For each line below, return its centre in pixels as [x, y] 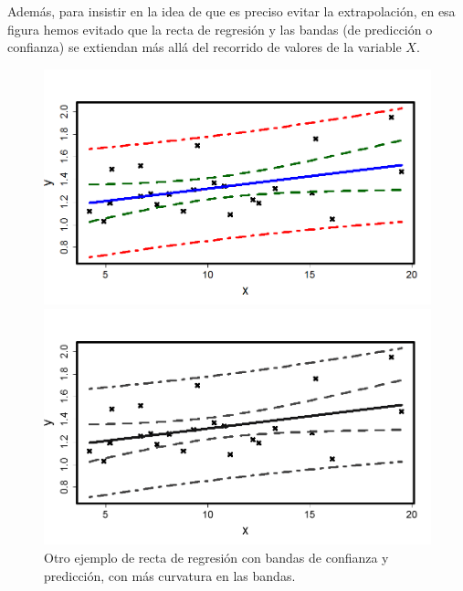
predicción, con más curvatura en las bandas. [170, 575]
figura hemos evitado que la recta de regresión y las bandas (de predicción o [220, 29]
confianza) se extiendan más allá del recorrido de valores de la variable [205, 47]
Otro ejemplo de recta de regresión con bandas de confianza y [216, 557]
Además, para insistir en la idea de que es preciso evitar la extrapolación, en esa [231, 11]
